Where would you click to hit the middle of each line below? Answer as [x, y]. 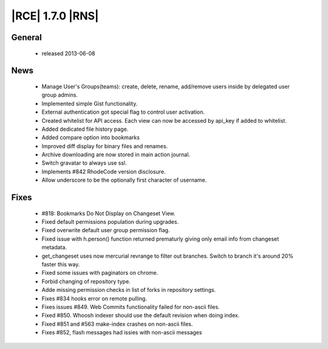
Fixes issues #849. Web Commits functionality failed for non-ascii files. [131, 306]
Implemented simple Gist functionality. [90, 103]
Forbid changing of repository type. [86, 281]
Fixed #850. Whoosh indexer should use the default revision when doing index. [141, 316]
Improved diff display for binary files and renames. [105, 146]
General [27, 37]
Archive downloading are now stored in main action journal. [116, 154]
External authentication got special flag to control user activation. [123, 112]
